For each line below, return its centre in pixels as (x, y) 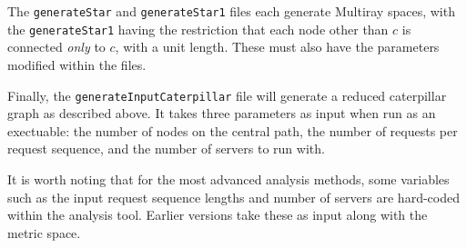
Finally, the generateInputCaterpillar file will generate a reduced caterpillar (227, 95)
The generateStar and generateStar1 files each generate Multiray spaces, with (231, 11)
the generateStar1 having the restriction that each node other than (198, 29)
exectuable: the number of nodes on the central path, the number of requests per (233, 130)
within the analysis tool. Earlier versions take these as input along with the (218, 215)
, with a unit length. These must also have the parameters (277, 47)
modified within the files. (77, 64)
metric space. (44, 232)
